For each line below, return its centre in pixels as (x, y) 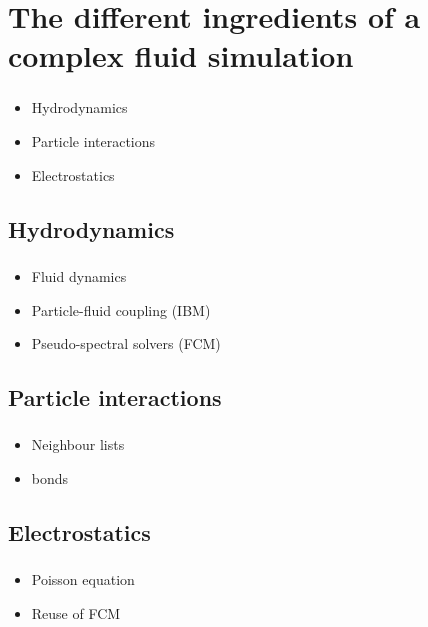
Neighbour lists (78, 444)
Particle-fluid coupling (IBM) (121, 309)
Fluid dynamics (79, 275)
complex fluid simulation (181, 55)
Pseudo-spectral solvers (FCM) (126, 343)
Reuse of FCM (76, 612)
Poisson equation (83, 579)
